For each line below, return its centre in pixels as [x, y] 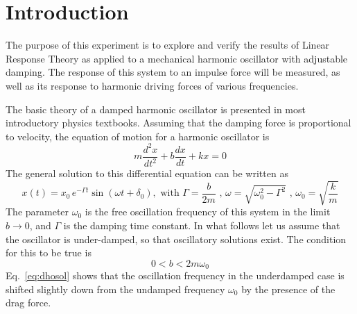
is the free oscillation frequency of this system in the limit [208, 212]
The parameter [37, 212]
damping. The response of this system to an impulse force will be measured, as [173, 72]
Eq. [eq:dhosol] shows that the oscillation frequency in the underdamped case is [175, 275]
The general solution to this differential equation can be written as [147, 173]
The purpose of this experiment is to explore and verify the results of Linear [168, 45]
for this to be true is [49, 253]
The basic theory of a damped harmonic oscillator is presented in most [156, 109]
